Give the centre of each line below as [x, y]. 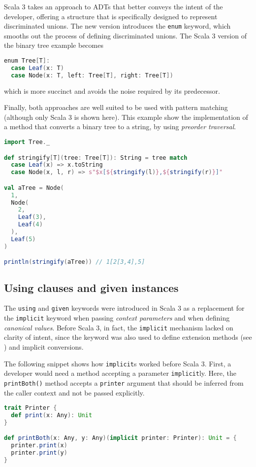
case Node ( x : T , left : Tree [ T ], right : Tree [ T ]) [92, 75]
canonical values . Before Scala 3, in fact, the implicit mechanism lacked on [119, 327]
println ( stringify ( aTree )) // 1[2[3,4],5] [75, 262]
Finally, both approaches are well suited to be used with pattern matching [116, 107]
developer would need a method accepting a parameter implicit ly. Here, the [120, 373]
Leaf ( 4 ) [30, 225]
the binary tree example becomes [54, 45]
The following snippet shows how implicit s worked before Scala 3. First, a [118, 363]
